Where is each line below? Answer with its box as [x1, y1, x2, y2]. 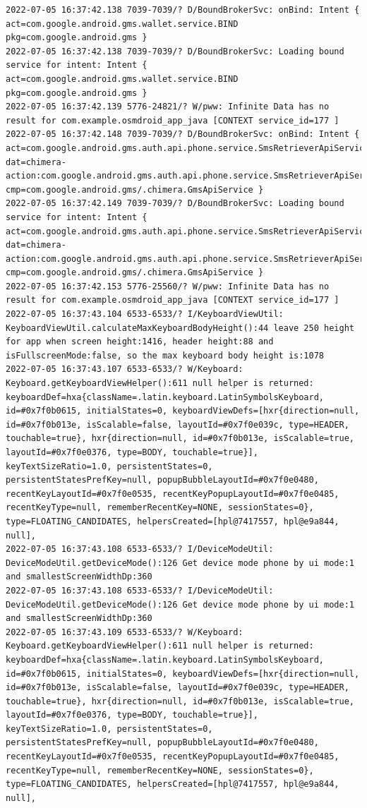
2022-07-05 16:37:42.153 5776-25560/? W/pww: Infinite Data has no [6, 281, 330, 291]
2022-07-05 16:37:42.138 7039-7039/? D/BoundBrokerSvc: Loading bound [6, 46, 344, 56]
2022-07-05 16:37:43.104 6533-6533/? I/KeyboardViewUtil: [6, 309, 284, 320]
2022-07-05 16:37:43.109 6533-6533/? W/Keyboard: [6, 627, 243, 637]
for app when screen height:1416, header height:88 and [6, 337, 274, 347]
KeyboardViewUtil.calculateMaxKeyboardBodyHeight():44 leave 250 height [6, 322, 354, 333]
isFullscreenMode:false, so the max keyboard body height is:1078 [6, 350, 325, 361]
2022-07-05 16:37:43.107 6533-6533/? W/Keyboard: [6, 364, 243, 375]
